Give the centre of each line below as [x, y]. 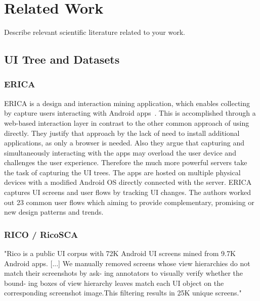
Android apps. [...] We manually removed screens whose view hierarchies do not [127, 263]
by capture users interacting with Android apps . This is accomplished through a [130, 113]
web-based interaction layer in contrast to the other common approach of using [127, 122]
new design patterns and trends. [54, 212]
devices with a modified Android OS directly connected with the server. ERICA [128, 182]
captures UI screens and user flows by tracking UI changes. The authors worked [127, 192]
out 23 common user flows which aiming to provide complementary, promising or [129, 202]
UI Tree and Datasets [62, 59]
